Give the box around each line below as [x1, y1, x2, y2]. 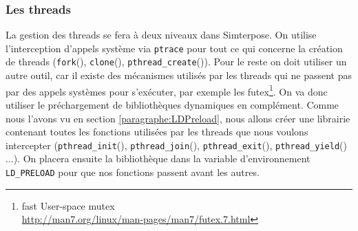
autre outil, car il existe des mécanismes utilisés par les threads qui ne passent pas [6, 68, 352, 82]
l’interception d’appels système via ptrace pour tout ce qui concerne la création [6, 41, 343, 55]
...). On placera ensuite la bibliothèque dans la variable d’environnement [6, 151, 310, 166]
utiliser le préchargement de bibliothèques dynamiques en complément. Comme [6, 97, 339, 111]
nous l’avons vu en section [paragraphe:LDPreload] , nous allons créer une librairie [6, 111, 350, 125]
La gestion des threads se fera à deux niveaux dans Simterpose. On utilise [6, 27, 317, 42]
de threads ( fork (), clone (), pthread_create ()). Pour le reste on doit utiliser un [6, 54, 347, 69]
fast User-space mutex [21, 198, 115, 212]
